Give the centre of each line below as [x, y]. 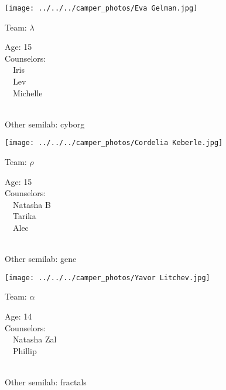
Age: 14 [18, 316]
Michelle [28, 93]
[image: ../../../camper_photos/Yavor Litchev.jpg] [107, 278]
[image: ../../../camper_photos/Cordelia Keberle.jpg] [114, 143]
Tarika [24, 216]
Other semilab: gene [41, 259]
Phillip [25, 350]
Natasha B [32, 204]
